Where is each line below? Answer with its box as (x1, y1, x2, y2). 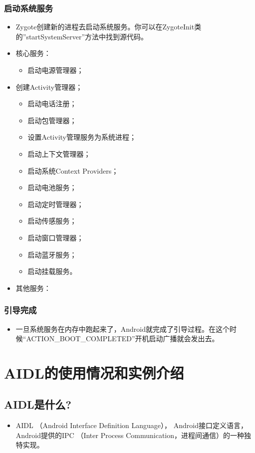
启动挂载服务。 (27, 266, 77, 276)
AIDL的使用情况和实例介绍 (4, 362, 184, 383)
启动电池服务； (27, 182, 77, 193)
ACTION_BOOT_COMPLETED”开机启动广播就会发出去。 (26, 333, 219, 344)
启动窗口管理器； (27, 232, 84, 242)
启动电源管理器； (27, 65, 84, 75)
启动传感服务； (27, 216, 77, 226)
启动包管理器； (27, 115, 77, 125)
